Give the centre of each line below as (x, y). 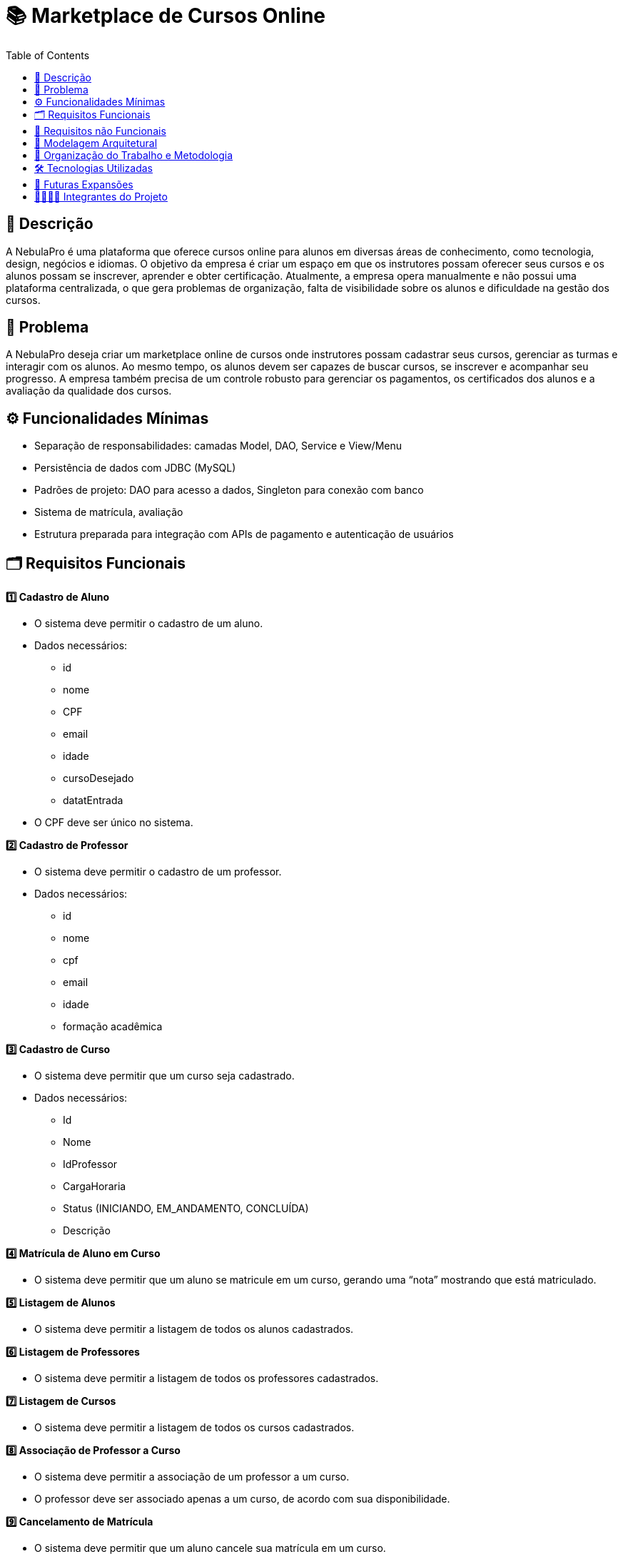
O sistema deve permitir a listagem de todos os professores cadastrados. (207, 1378)
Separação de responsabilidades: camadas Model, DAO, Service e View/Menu (218, 446)
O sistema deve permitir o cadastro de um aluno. (149, 624)
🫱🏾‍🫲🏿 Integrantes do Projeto (101, 196)
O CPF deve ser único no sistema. (114, 823)
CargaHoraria (95, 1187)
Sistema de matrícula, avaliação (109, 512)
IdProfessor (90, 1164)
